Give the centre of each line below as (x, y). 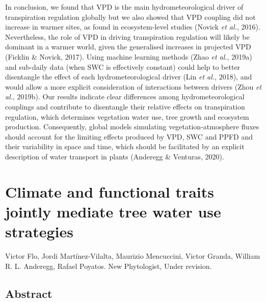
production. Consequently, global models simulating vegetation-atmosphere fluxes (132, 127)
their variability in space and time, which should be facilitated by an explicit (125, 146)
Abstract (29, 293)
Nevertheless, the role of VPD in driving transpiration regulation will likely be (127, 36)
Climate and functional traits (110, 191)
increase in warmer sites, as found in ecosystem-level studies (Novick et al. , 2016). (133, 27)
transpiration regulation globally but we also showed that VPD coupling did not (130, 17)
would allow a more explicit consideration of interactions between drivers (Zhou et (134, 86)
